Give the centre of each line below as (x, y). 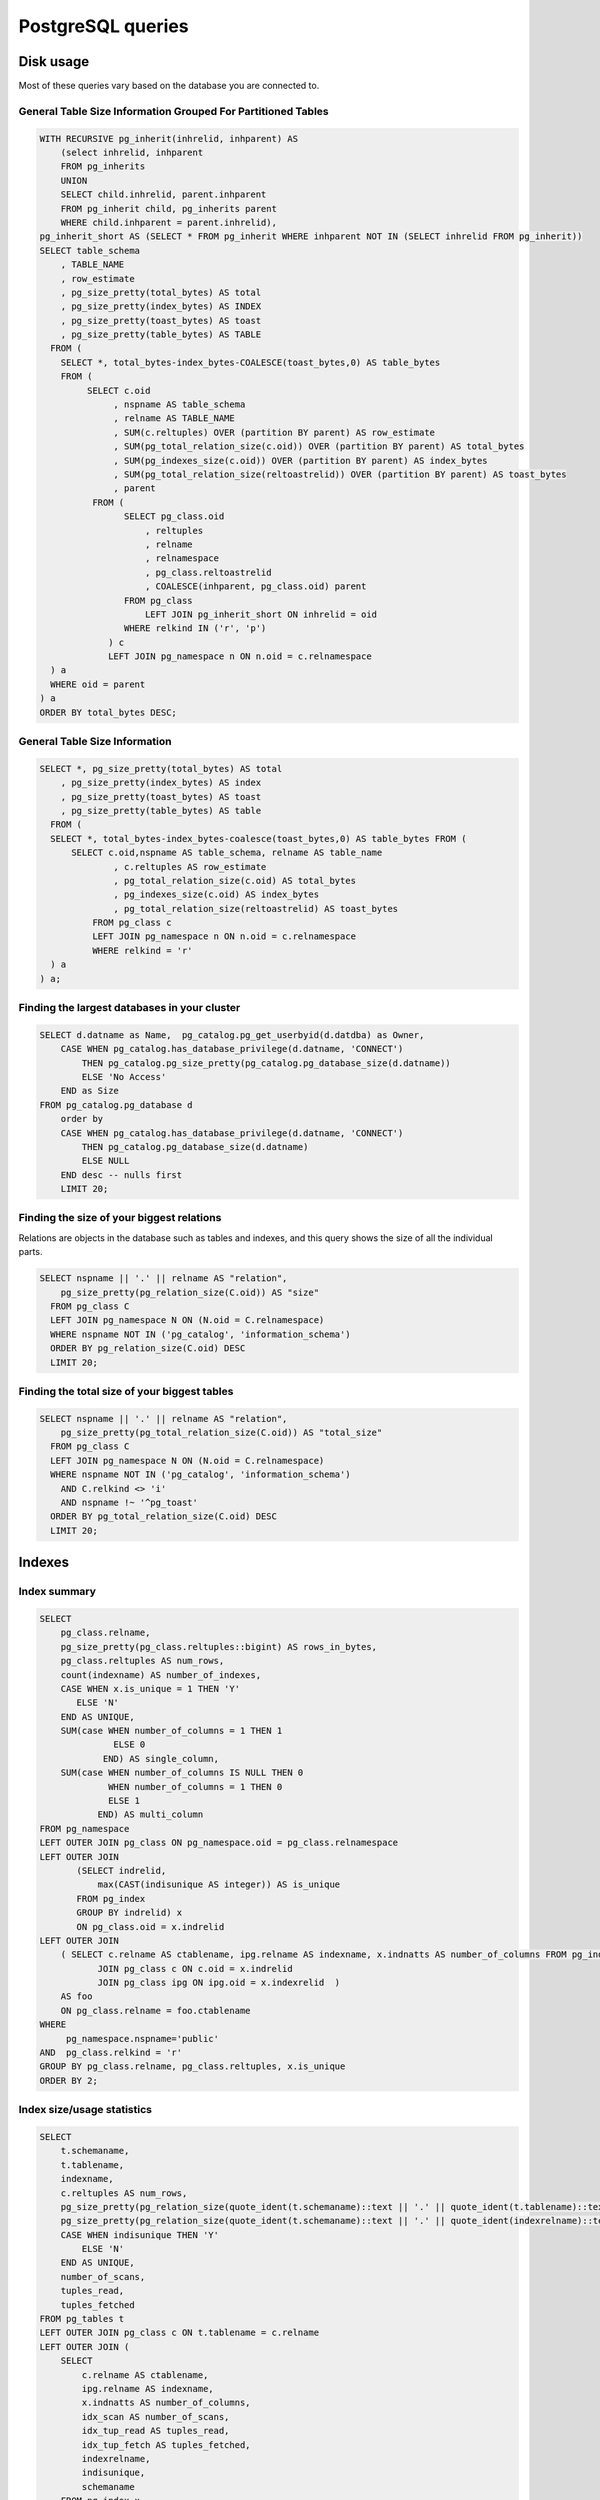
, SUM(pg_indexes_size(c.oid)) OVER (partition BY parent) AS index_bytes (301, 460)
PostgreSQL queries (103, 26)
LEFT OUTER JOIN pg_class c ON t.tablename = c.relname (179, 2333)
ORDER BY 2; (69, 2080)
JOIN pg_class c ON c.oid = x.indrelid (195, 1968)
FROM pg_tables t (82, 2319)
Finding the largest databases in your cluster (129, 1007)
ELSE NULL (105, 1161)
